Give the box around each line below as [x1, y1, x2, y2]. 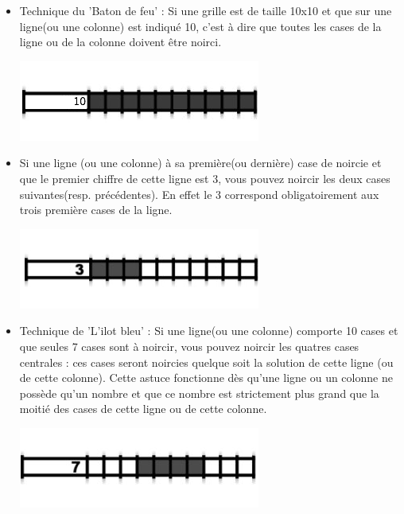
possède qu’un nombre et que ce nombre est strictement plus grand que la [19, 384, 379, 401]
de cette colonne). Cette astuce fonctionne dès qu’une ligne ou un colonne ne [19, 369, 393, 386]
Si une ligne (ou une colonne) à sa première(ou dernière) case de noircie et [19, 154, 382, 171]
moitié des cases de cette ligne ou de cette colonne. [19, 400, 267, 417]
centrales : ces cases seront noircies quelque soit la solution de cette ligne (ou [19, 353, 394, 370]
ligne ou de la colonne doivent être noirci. [19, 33, 222, 50]
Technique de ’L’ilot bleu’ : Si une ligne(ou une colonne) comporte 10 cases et [19, 322, 398, 339]
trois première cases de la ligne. [19, 201, 173, 218]
